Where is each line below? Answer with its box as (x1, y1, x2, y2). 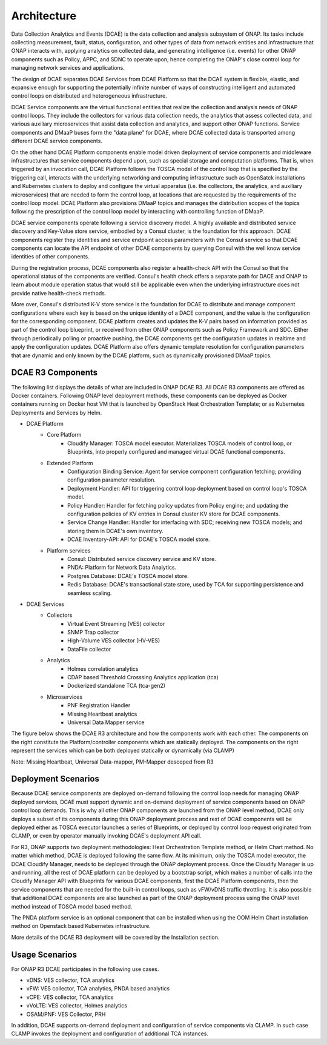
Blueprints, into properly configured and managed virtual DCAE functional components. (67, 448, 285, 455)
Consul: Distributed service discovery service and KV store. (67, 555, 216, 562)
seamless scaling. (67, 589, 112, 597)
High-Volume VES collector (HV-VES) (67, 637, 160, 644)
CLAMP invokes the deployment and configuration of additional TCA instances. (11, 1030, 209, 1037)
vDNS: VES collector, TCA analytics (26, 976, 115, 984)
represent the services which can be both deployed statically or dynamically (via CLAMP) (11, 747, 234, 754)
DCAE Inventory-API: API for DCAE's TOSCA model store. (67, 536, 210, 543)
